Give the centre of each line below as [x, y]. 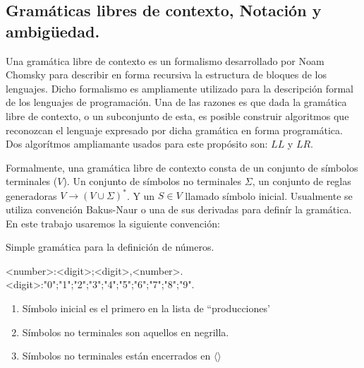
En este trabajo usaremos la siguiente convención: [113, 223]
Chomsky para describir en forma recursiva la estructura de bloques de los [166, 75]
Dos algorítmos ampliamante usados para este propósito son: [137, 144]
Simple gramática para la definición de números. [110, 247]
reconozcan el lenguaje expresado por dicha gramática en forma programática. [174, 130]
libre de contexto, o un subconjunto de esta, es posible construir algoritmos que [177, 115]
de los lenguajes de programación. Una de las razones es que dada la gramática [176, 102]
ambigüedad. [53, 31]
